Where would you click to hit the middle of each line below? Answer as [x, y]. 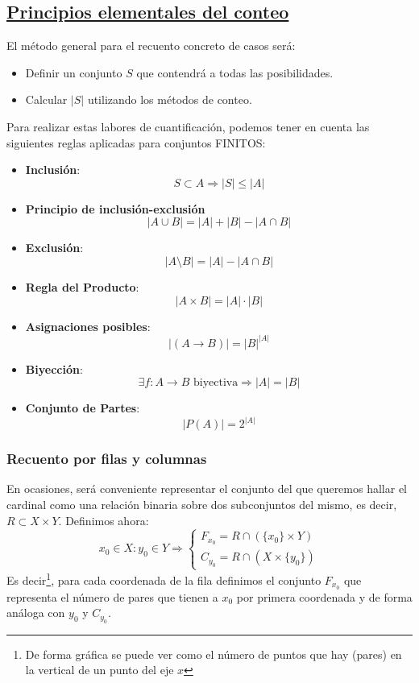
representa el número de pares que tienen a [112, 596]
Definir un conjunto [74, 72]
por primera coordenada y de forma [324, 596]
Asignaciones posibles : [88, 326]
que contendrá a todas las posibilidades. [235, 72]
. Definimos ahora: [104, 520]
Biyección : [54, 368]
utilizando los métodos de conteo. [170, 99]
